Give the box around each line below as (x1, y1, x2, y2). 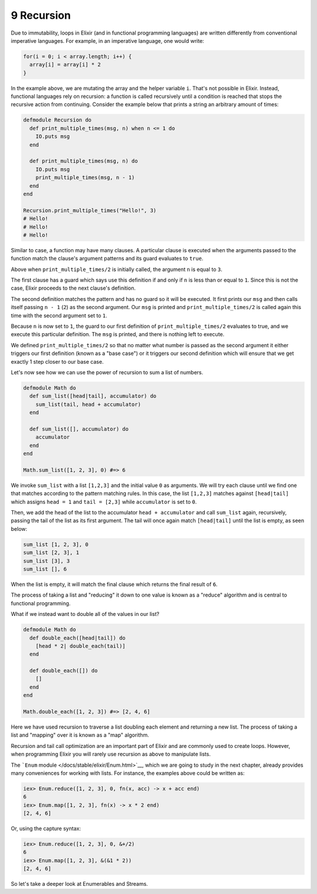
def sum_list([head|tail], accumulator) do (29, 393, 157, 399)
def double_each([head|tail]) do (29, 634, 126, 641)
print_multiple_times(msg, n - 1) (35, 174, 135, 181)
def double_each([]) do (29, 668, 98, 674)
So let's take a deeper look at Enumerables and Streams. (11, 881, 148, 888)
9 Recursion (11, 9, 71, 22)
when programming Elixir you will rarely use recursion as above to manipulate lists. (11, 751, 211, 758)
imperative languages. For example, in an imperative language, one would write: (11, 37, 204, 44)
